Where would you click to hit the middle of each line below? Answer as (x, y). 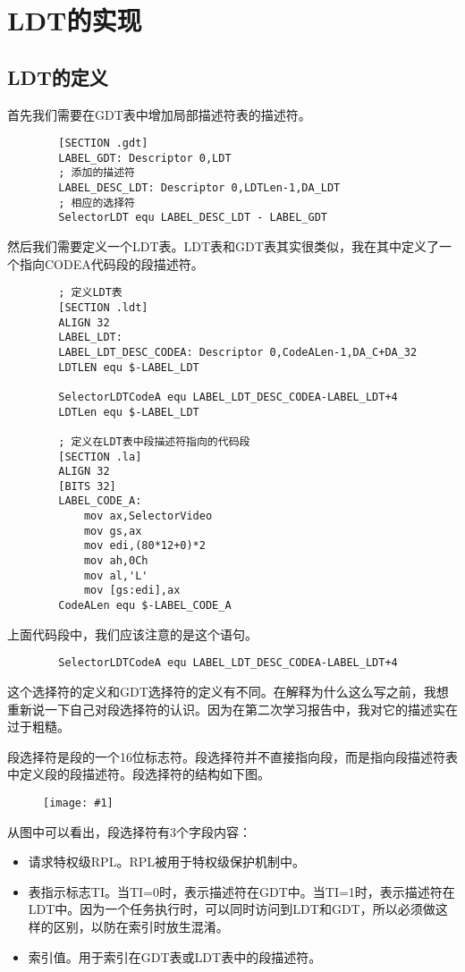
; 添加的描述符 (97, 173)
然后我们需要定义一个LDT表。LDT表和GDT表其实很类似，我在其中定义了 (223, 246)
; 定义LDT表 (90, 293)
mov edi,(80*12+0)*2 (144, 546)
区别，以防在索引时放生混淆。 (141, 926)
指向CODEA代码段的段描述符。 (111, 263)
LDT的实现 (75, 20)
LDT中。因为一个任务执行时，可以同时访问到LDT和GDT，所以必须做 (232, 909)
